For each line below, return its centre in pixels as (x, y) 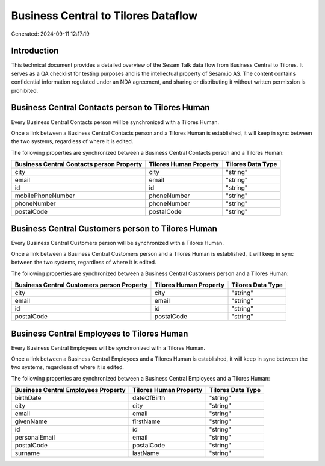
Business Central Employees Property (70, 390)
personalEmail (35, 438)
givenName (31, 421)
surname (27, 453)
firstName (147, 421)
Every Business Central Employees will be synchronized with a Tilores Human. (108, 348)
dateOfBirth (149, 398)
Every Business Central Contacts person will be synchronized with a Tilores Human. (115, 122)
